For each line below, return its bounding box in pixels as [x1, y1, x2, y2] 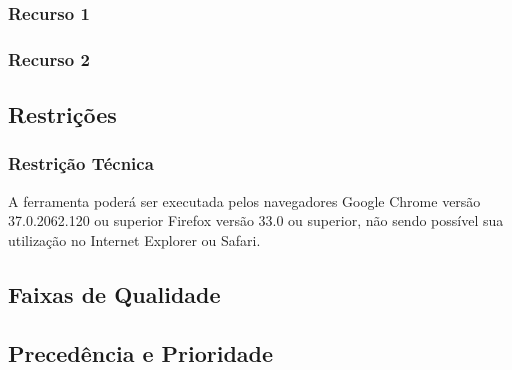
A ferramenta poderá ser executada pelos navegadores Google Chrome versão [8, 190, 481, 211]
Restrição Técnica [8, 151, 154, 176]
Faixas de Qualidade [8, 278, 221, 309]
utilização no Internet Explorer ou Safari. [8, 229, 261, 250]
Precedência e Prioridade [8, 337, 274, 368]
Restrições [8, 99, 117, 130]
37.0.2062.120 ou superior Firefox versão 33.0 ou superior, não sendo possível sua [8, 210, 504, 231]
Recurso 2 [8, 46, 90, 71]
